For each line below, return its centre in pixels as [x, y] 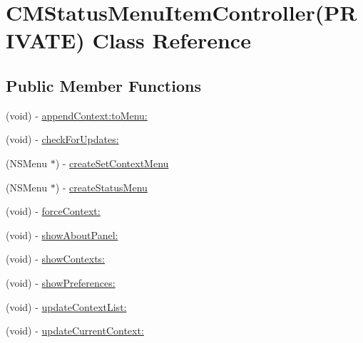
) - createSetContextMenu [112, 163]
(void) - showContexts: [55, 259]
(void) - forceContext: [53, 211]
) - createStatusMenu [101, 187]
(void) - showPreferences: [61, 282]
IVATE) [45, 40]
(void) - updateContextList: [66, 306]
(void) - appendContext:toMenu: [77, 115]
